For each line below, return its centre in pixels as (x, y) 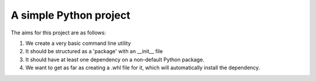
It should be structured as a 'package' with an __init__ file (94, 51)
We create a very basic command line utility (78, 43)
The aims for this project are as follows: (59, 33)
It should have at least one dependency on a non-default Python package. (115, 59)
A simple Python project (71, 15)
